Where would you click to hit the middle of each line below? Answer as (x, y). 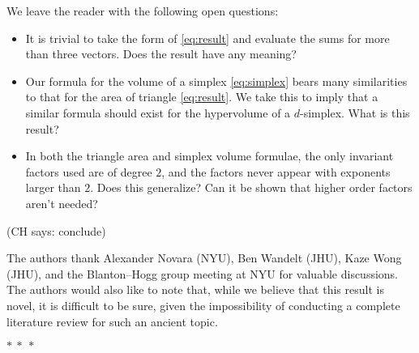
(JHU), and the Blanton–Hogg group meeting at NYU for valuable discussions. (203, 273)
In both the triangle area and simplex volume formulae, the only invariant (209, 156)
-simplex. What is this (355, 112)
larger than (53, 187)
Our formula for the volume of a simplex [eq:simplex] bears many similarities (216, 81)
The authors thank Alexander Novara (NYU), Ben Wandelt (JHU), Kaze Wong (204, 258)
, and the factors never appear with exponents (276, 171)
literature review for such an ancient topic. (112, 321)
